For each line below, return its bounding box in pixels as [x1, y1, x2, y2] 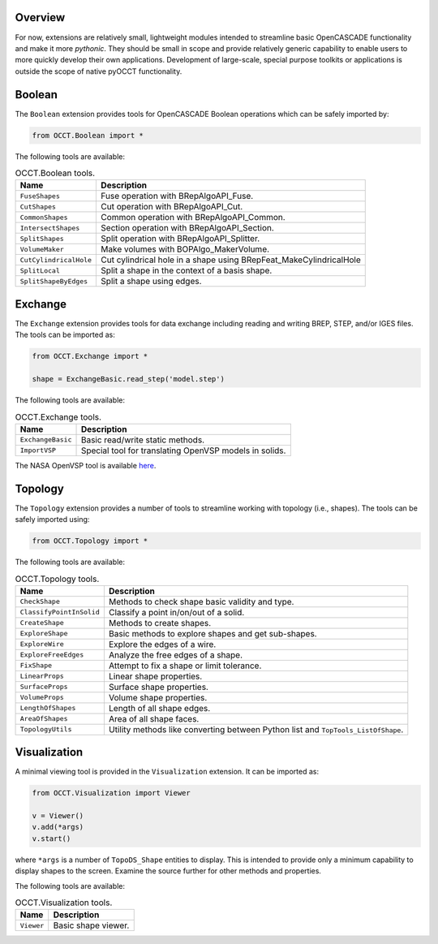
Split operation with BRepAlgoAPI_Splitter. [101, 233, 260, 244]
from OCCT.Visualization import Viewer [32, 788, 191, 798]
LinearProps [19, 672, 64, 681]
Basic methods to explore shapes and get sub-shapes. [108, 627, 317, 639]
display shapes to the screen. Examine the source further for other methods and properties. [15, 866, 322, 876]
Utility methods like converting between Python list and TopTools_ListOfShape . [108, 723, 404, 735]
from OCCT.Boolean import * [32, 131, 144, 140]
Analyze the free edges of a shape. [108, 649, 243, 661]
